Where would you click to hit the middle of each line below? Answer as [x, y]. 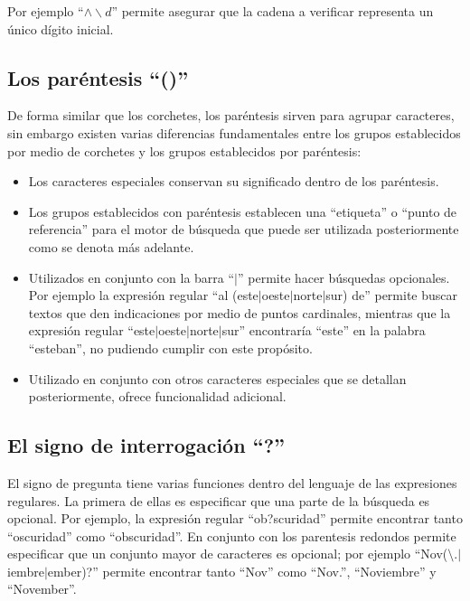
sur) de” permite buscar [392, 295]
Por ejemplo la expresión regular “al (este [143, 295]
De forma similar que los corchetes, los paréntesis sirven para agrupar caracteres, [231, 115]
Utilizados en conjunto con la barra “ [132, 277]
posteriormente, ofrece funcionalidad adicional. [157, 396]
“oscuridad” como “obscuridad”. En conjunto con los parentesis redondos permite [232, 535]
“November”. [42, 589]
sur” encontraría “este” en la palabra [324, 330]
